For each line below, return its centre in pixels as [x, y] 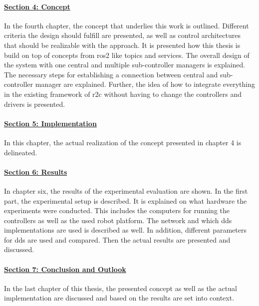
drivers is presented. [35, 104]
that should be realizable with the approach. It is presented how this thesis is [122, 45]
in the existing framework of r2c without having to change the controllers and [123, 94]
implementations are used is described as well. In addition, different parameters [125, 230]
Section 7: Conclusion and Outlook [65, 269]
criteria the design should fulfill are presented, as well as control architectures [122, 35]
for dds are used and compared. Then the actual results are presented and [117, 239]
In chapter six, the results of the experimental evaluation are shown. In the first [126, 190]
